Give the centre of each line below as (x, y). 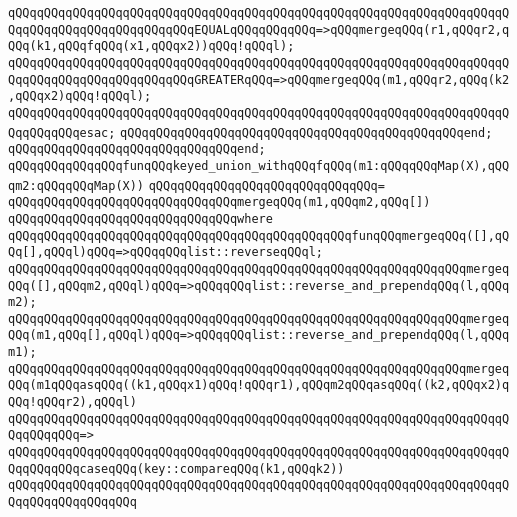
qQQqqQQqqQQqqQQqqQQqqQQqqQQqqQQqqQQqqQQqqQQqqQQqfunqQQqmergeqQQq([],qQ (259, 235)
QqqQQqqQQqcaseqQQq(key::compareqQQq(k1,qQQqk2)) (176, 468)
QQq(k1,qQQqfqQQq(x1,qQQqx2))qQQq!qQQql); (151, 46)
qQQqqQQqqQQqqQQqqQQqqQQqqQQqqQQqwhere (140, 218)
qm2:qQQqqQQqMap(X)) (76, 185)
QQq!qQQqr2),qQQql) (72, 402)
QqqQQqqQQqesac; (62, 132)
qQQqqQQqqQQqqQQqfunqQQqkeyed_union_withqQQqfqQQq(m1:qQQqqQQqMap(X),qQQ (259, 165)
